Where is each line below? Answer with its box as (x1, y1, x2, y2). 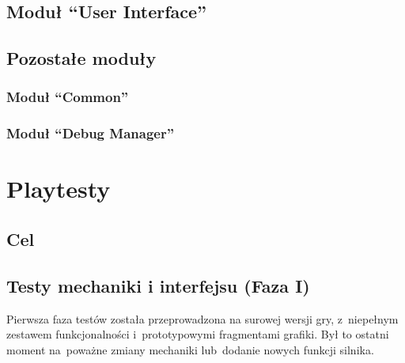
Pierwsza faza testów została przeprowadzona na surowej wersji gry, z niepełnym (6, 310, 399, 327)
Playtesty (6, 172, 111, 205)
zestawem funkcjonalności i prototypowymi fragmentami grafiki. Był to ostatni (6, 326, 389, 342)
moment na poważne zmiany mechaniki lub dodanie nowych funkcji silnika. (6, 341, 374, 357)
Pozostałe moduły (6, 46, 157, 70)
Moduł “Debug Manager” (6, 123, 175, 143)
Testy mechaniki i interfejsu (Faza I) (6, 273, 310, 297)
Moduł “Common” (6, 87, 129, 107)
